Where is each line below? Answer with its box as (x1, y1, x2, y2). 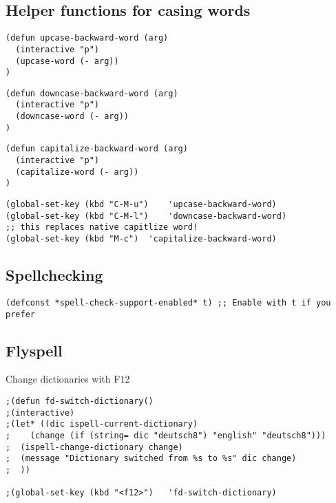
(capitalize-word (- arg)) (15, 167, 139, 177)
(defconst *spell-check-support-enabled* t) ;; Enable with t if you (6, 297, 331, 308)
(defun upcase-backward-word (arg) (6, 33, 169, 43)
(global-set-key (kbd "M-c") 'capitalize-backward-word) (6, 234, 277, 244)
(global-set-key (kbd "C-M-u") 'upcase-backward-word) (6, 200, 277, 210)
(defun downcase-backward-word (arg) (6, 88, 178, 98)
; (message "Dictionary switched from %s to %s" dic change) (6, 453, 297, 464)
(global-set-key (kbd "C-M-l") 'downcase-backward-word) (6, 211, 287, 221)
